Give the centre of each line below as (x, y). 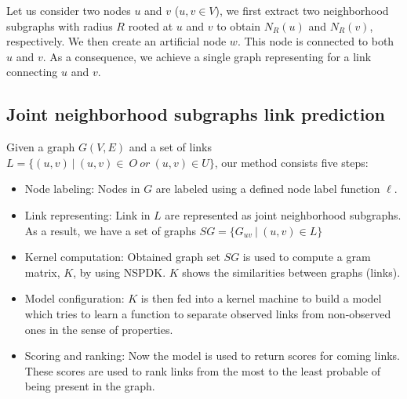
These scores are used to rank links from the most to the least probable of (203, 370)
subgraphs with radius (60, 25)
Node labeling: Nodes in (82, 189)
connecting (32, 72)
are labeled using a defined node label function (268, 189)
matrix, (42, 272)
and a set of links (170, 147)
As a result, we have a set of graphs (110, 230)
